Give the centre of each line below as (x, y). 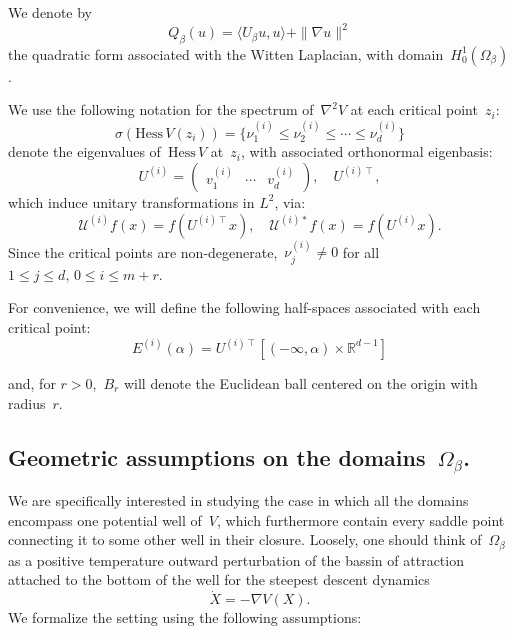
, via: (290, 201)
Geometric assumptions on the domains (217, 456)
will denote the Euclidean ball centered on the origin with (300, 382)
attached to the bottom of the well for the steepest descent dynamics (219, 579)
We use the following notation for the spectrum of (161, 109)
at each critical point (414, 109)
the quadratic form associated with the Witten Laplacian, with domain (226, 53)
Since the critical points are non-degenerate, (143, 251)
